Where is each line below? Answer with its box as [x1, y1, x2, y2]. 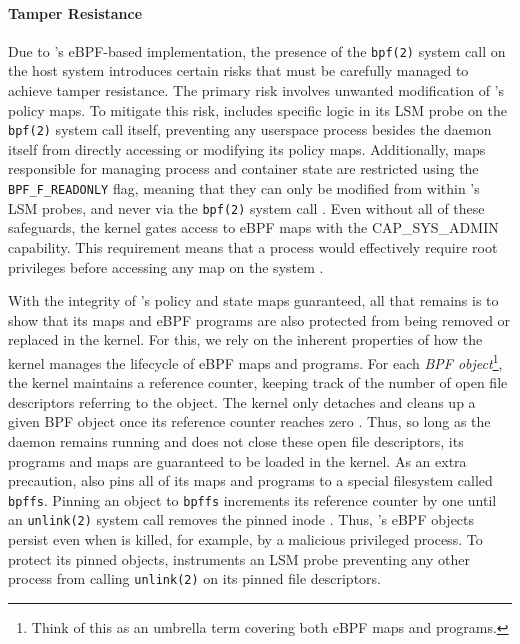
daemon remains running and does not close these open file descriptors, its [8, 430, 464, 451]
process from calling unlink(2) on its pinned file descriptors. [8, 568, 381, 589]
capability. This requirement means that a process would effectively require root [8, 236, 498, 257]
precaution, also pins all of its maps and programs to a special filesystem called [8, 470, 493, 491]
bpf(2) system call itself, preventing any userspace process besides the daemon [8, 119, 492, 140]
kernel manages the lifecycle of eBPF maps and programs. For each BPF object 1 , [8, 349, 503, 373]
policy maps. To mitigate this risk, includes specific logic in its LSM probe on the [8, 99, 507, 120]
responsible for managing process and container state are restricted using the [8, 158, 479, 179]
